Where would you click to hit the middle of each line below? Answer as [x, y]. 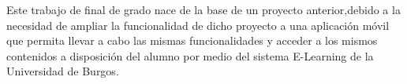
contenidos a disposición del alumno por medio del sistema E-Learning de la [190, 55]
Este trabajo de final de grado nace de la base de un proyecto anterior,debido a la [203, 9]
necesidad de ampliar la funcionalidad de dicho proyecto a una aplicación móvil [198, 25]
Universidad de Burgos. [63, 71]
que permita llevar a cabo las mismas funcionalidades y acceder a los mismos [192, 40]
